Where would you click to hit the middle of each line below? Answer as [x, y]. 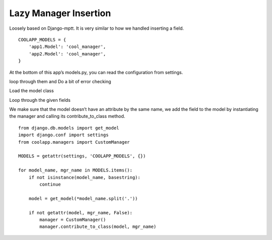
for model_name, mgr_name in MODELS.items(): [76, 170]
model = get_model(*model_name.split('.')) [83, 198]
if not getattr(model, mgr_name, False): [81, 213]
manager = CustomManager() [73, 220]
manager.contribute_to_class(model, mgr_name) [98, 227]
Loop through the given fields [40, 100]
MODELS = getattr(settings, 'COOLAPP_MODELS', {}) [82, 156]
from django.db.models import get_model [69, 128]
